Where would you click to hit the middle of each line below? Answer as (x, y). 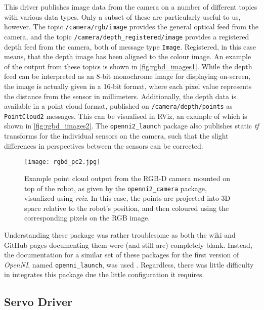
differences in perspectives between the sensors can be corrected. (104, 145)
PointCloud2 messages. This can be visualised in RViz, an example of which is (126, 116)
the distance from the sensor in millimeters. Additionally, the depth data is (120, 96)
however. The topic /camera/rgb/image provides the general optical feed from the (131, 27)
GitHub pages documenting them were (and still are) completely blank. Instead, (128, 245)
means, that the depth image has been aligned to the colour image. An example (128, 56)
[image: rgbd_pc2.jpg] (62, 162)
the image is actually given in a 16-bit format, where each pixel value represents (128, 86)
